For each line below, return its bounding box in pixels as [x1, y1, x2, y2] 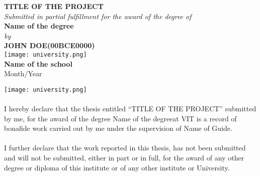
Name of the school [4, 58, 72, 69]
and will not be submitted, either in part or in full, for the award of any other [4, 152, 244, 163]
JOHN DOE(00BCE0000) [4, 40, 95, 51]
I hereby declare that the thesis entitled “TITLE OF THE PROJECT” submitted [4, 103, 256, 114]
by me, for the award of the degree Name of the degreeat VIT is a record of [4, 113, 237, 123]
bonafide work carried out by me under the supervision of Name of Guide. [4, 123, 232, 133]
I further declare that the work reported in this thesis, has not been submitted [4, 142, 246, 153]
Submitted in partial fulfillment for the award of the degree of [4, 11, 192, 21]
